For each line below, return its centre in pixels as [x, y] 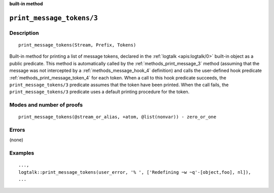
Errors [17, 130]
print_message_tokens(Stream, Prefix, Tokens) [77, 45]
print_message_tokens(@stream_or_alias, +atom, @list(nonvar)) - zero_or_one [117, 117]
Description [24, 33]
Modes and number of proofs [46, 105]
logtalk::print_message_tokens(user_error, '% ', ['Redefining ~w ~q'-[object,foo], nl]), [135, 172]
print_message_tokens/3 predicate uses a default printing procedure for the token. [99, 92]
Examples [22, 153]
